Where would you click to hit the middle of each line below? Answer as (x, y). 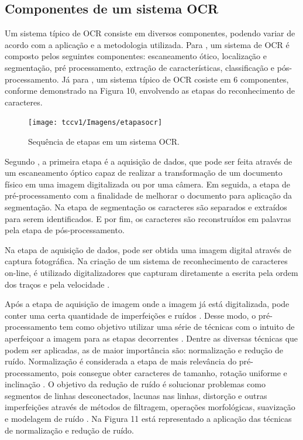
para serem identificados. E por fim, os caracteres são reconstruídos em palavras (148, 218)
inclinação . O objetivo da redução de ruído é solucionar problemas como (135, 384)
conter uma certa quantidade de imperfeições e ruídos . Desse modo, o (130, 315)
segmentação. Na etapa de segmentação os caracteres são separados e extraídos (146, 207)
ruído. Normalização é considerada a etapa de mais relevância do (121, 361)
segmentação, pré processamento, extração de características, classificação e (140, 67)
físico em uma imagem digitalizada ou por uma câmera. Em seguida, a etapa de (148, 184)
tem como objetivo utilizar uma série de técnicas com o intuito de (177, 327)
